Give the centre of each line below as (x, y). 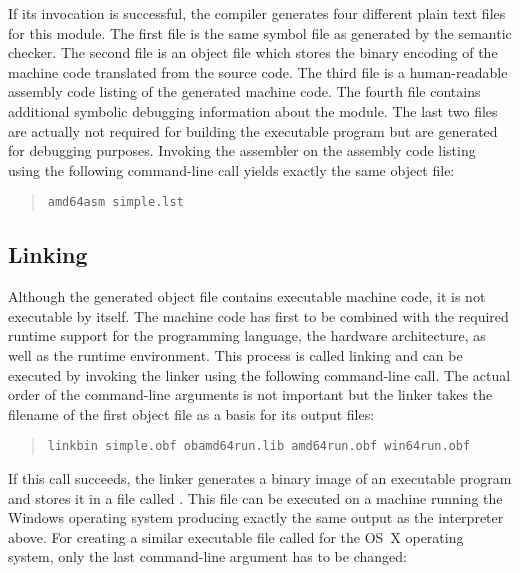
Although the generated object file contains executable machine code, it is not (247, 296)
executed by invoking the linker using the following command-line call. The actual (259, 374)
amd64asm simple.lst (115, 202)
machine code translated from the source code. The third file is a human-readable (258, 71)
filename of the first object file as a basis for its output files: (191, 413)
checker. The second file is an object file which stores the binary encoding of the (253, 52)
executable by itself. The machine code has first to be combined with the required (258, 315)
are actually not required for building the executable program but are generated (253, 130)
